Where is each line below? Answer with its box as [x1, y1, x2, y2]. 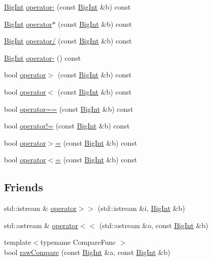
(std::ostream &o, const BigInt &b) [99, 220, 208, 230]
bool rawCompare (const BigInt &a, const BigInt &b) [4, 246, 171, 257]
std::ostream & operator [4, 220, 78, 230]
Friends [4, 179, 43, 195]
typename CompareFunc [40, 237, 116, 247]
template [4, 237, 31, 247]
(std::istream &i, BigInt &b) [97, 203, 185, 213]
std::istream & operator [4, 203, 77, 213]
